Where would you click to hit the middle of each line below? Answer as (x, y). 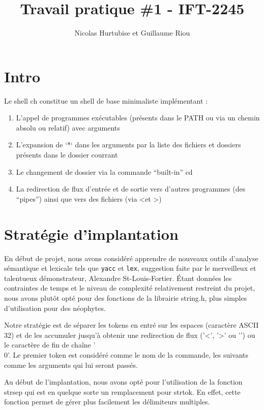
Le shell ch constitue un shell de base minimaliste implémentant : (106, 100)
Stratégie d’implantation (91, 233)
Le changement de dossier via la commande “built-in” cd (104, 171)
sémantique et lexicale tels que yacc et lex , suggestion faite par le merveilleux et (130, 268)
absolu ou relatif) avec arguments (68, 127)
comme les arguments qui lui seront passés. (71, 365)
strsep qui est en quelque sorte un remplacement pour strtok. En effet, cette (122, 391)
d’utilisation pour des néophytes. (55, 308)
